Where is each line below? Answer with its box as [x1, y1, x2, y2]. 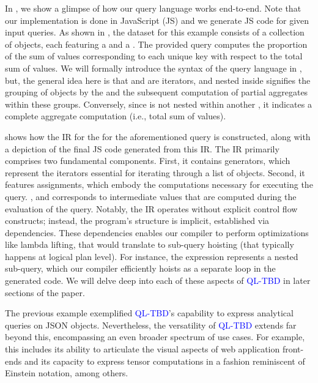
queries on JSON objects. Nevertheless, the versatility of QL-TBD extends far [5, 318, 297, 331]
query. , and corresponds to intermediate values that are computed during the [5, 190, 297, 203]
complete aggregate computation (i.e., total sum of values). [5, 110, 226, 122]
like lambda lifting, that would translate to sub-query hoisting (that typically [5, 238, 294, 251]
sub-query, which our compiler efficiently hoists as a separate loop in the [5, 262, 276, 275]
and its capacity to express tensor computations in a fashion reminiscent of [24, 354, 305, 367]
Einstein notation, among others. [5, 366, 128, 379]
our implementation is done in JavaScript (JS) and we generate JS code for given [5, 13, 309, 26]
